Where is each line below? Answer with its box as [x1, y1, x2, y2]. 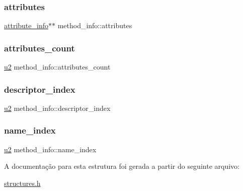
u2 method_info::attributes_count [4, 61, 111, 72]
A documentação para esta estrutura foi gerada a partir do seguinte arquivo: [4, 161, 239, 171]
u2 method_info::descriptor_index [4, 102, 111, 113]
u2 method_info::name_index [4, 144, 97, 154]
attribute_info [4, 20, 48, 31]
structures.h [4, 177, 41, 188]
